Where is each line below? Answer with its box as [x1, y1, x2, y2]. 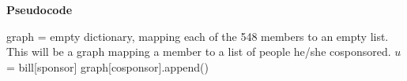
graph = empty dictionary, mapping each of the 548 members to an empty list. [6, 28, 389, 44]
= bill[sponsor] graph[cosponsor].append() [6, 58, 209, 75]
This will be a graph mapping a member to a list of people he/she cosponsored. [6, 43, 391, 60]
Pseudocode [6, 2, 73, 17]
